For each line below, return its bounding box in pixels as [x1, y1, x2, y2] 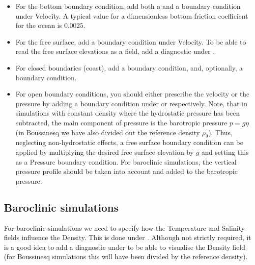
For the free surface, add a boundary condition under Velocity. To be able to [15, 36, 246, 47]
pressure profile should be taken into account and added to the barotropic [15, 166, 238, 176]
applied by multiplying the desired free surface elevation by [15, 146, 194, 157]
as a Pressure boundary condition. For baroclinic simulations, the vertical [15, 156, 237, 167]
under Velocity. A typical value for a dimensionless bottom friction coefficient [15, 10, 248, 21]
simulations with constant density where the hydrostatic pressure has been [15, 108, 240, 118]
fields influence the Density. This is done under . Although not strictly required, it [4, 232, 251, 242]
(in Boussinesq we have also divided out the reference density [15, 127, 200, 137]
